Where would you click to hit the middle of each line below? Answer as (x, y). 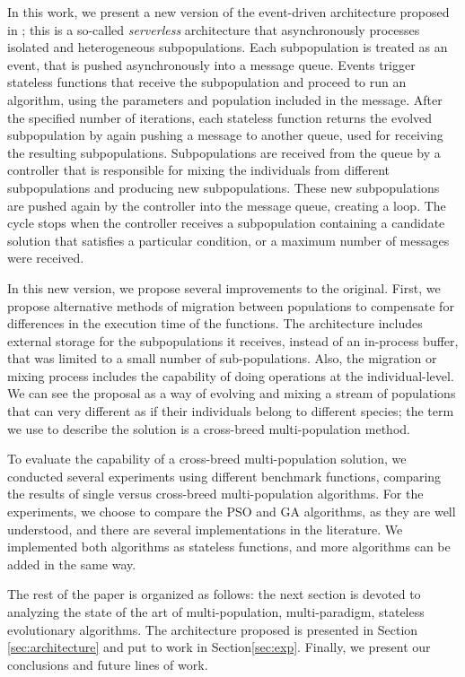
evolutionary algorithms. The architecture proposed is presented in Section (213, 629)
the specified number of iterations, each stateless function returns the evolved (220, 117)
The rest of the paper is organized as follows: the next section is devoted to (214, 594)
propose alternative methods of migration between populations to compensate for (231, 305)
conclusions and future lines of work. (108, 664)
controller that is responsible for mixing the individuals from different (199, 170)
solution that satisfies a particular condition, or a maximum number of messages (228, 240)
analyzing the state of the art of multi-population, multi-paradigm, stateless (216, 612)
